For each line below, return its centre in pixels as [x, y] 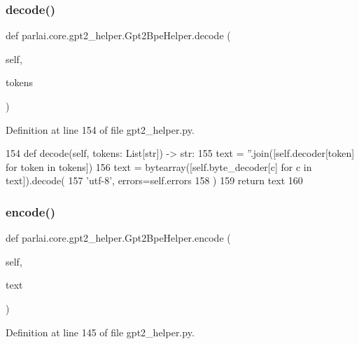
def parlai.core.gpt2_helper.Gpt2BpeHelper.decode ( [118, 35]
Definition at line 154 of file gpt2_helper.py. [100, 129]
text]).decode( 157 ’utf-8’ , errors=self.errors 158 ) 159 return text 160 [154, 180]
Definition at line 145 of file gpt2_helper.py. [100, 332]
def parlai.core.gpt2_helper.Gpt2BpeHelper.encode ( [118, 238]
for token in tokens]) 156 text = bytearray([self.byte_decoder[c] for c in [159, 166]
